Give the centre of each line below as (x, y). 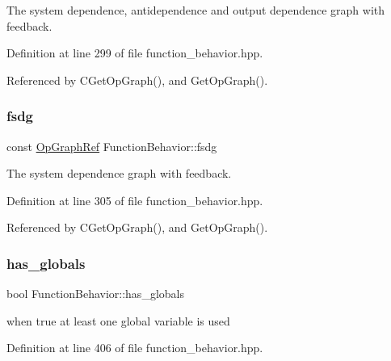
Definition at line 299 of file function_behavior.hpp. (135, 53)
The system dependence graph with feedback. (119, 173)
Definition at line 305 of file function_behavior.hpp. (135, 200)
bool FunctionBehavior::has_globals (95, 294)
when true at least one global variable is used (118, 320)
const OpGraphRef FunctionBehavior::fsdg (112, 146)
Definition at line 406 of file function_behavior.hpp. (135, 348)
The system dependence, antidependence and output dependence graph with (196, 10)
